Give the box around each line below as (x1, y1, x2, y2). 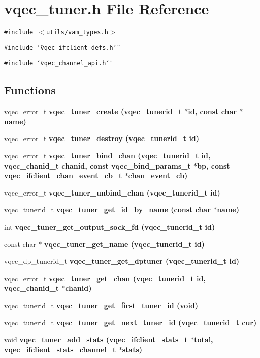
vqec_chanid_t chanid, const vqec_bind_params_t (4, 160, 191, 171)
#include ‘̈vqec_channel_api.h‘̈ (4, 60, 110, 67)
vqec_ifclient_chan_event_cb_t (4, 170, 122, 181)
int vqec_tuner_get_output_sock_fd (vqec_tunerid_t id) (4, 222, 215, 232)
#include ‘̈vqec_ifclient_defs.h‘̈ (4, 44, 117, 51)
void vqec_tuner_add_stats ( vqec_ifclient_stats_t (4, 334, 188, 345)
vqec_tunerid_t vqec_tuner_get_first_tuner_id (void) (4, 300, 199, 311)
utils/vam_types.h (46, 29, 108, 36)
